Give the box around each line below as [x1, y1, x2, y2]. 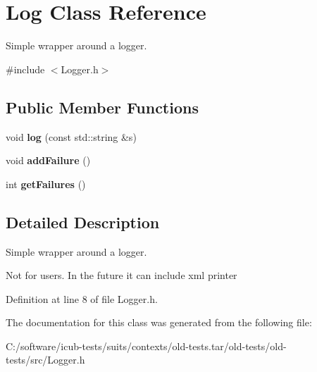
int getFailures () [6, 176, 86, 191]
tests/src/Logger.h [6, 352, 85, 367]
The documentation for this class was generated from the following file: [6, 315, 312, 330]
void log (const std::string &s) [6, 129, 137, 144]
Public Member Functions [6, 96, 199, 118]
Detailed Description [6, 211, 160, 232]
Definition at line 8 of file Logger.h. [6, 291, 158, 306]
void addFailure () [6, 153, 91, 168]
